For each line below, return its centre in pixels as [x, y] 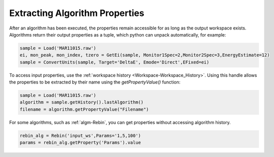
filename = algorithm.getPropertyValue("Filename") [84, 109]
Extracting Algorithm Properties [77, 13]
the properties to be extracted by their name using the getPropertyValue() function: [95, 82]
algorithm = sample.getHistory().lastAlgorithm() [82, 102]
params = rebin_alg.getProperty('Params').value [80, 143]
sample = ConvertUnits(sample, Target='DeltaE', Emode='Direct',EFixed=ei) [115, 62]
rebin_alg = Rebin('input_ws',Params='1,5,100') [80, 135]
